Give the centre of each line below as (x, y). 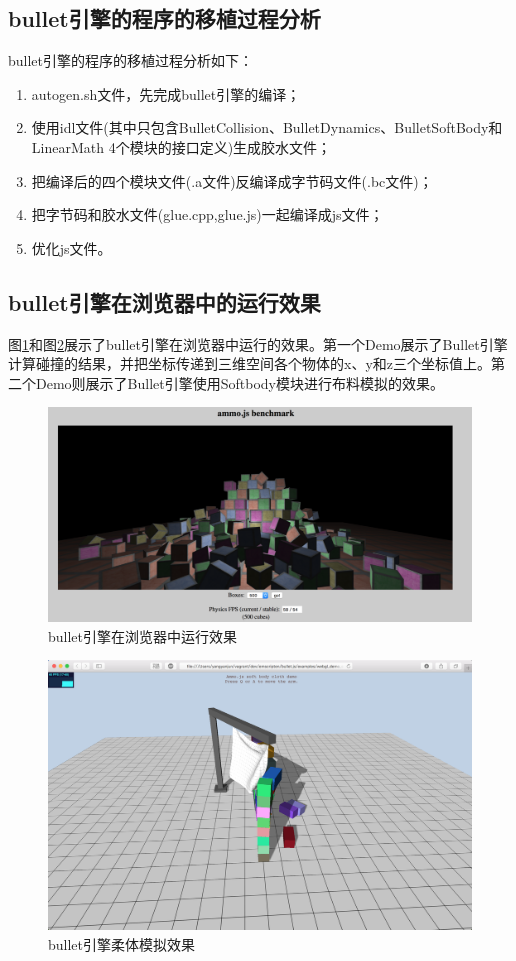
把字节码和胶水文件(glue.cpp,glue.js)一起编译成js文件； (207, 214)
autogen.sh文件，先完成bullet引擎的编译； (166, 93)
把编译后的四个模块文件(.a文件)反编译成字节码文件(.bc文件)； (232, 180)
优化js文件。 (71, 247)
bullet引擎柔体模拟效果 (122, 943)
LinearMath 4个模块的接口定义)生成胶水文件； (181, 146)
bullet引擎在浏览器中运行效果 (143, 635)
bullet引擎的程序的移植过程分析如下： (131, 60)
